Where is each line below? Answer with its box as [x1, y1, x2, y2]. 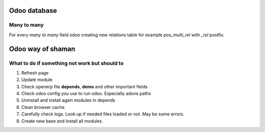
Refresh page [21, 70, 49, 76]
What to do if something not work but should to [9, 59, 124, 66]
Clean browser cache [21, 104, 65, 110]
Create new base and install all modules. [21, 118, 103, 124]
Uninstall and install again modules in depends [21, 97, 115, 103]
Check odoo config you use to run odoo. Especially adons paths [21, 91, 151, 97]
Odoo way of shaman [9, 45, 76, 53]
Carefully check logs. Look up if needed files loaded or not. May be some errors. [21, 111, 185, 117]
